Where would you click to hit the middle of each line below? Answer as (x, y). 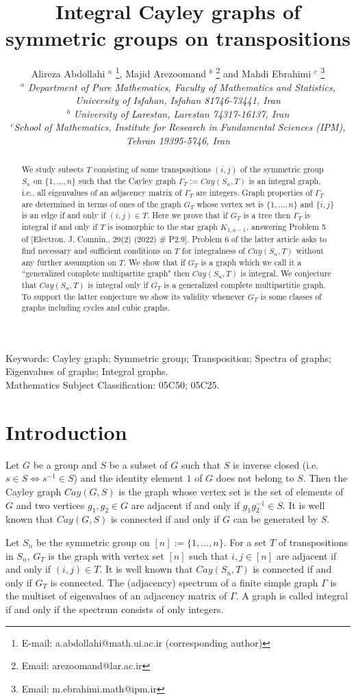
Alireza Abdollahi (68, 73)
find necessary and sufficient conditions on (97, 250)
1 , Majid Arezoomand (161, 72)
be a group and (65, 464)
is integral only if (118, 284)
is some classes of (291, 296)
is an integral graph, (285, 181)
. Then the (325, 478)
